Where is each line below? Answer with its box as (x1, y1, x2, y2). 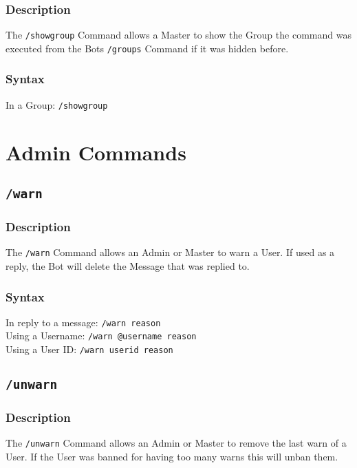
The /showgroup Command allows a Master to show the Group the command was (6, 28, 351, 42)
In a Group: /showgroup (6, 97, 108, 111)
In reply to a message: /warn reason (6, 315, 161, 329)
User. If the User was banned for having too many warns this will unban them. (6, 449, 338, 464)
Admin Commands (6, 138, 186, 166)
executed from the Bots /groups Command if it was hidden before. (6, 41, 289, 55)
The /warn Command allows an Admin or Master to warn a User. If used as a (6, 245, 335, 259)
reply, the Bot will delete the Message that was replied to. (6, 259, 250, 273)
